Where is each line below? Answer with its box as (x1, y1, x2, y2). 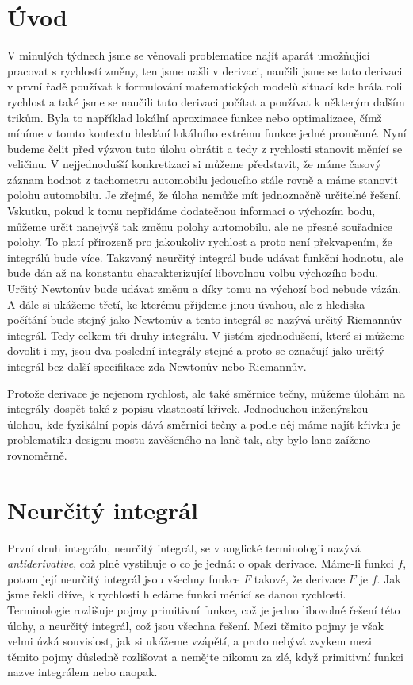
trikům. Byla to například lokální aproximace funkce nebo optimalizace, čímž (7, 109, 382, 125)
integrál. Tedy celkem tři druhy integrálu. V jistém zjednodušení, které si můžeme (7, 326, 405, 343)
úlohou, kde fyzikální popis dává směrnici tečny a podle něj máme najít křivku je (7, 415, 401, 432)
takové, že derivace (254, 570, 346, 587)
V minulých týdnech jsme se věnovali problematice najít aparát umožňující (7, 47, 370, 63)
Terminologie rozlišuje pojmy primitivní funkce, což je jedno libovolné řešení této (7, 602, 400, 618)
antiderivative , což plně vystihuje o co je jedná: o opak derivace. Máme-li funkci (7, 555, 394, 571)
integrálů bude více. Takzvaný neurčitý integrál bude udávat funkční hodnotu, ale (7, 248, 403, 265)
